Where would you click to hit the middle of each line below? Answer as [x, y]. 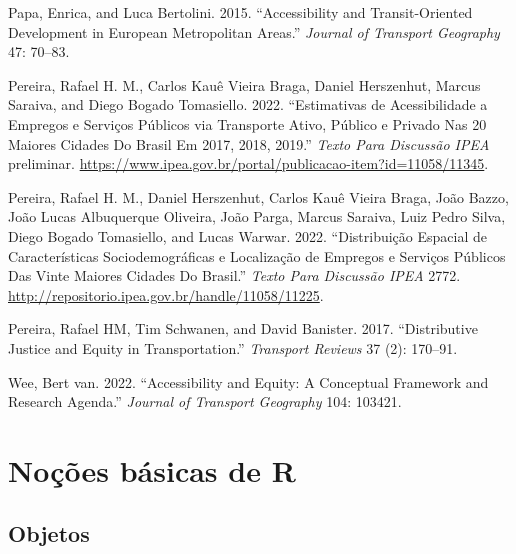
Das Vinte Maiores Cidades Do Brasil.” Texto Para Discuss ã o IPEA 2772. [234, 275]
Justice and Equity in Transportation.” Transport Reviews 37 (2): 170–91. [233, 347]
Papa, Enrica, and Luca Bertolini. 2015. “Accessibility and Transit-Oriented [240, 12]
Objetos [49, 533]
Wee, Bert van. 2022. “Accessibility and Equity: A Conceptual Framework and [248, 381]
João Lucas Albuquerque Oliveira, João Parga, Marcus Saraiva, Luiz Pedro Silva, [257, 216]
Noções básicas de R [152, 469]
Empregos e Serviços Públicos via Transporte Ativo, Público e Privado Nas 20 [247, 123]
